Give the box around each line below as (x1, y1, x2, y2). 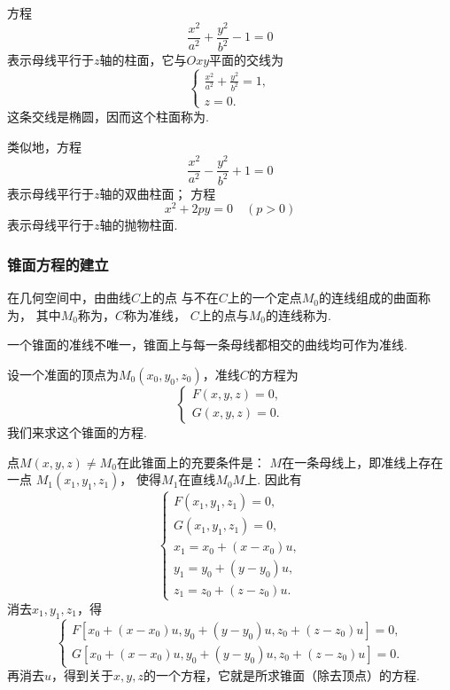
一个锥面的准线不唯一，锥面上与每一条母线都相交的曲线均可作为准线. (7, 335, 407, 354)
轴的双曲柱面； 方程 (99, 184, 216, 202)
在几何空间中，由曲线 (7, 288, 131, 307)
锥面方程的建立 (7, 253, 109, 275)
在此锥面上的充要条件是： (116, 452, 266, 471)
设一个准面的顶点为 (7, 365, 119, 383)
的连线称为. (265, 305, 331, 324)
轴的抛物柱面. (99, 216, 178, 234)
